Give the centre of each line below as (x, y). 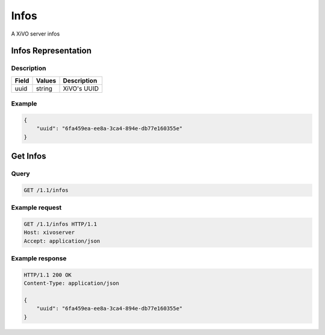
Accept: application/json (62, 241)
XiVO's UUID (81, 89)
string (44, 89)
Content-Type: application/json (72, 283)
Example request (36, 208)
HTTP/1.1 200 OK (48, 275)
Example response (39, 258)
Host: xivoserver (49, 233)
